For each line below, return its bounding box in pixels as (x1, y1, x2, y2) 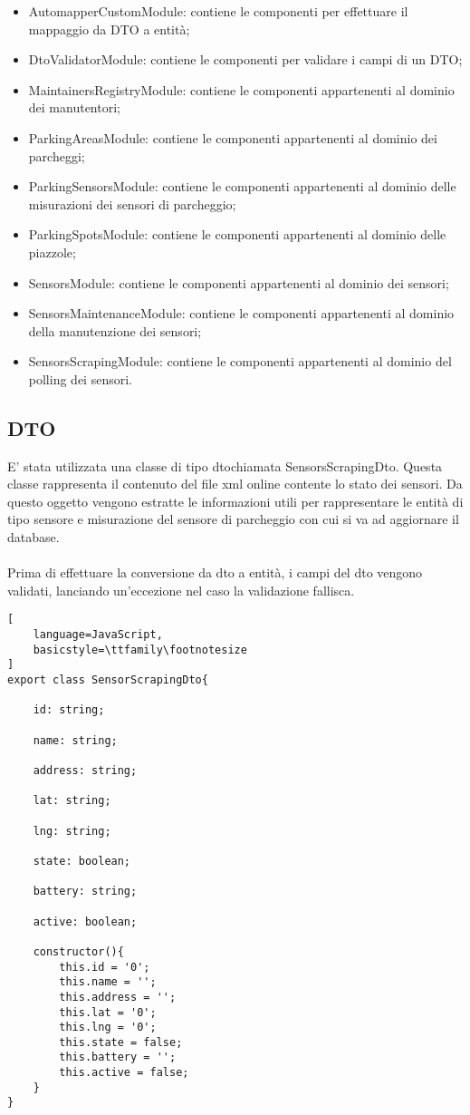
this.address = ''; (59, 990, 177, 1003)
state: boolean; (33, 854, 131, 868)
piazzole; (28, 242, 76, 261)
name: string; (33, 733, 118, 747)
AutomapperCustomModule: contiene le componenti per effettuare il (28, 2, 408, 20)
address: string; (33, 764, 138, 778)
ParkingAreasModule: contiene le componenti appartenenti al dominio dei (28, 128, 437, 147)
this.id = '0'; (59, 960, 150, 974)
